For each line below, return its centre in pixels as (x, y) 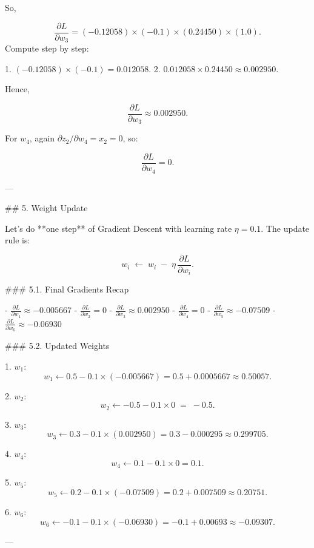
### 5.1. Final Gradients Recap (67, 289)
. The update (285, 228)
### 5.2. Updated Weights (57, 346)
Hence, (17, 89)
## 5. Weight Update (46, 208)
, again (42, 138)
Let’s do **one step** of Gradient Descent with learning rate (119, 228)
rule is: (18, 240)
